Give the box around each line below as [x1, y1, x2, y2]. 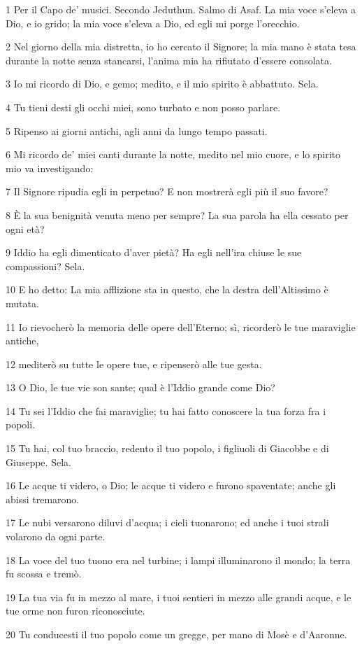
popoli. [6, 417, 36, 432]
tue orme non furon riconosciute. [6, 603, 145, 618]
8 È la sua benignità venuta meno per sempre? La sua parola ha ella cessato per [6, 207, 349, 222]
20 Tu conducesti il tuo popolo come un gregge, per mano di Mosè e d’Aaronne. [6, 627, 347, 641]
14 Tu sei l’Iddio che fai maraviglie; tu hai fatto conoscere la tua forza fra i [6, 403, 326, 418]
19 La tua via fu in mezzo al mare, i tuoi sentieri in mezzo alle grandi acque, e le [6, 589, 352, 604]
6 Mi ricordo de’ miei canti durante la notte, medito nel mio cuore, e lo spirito [6, 147, 340, 162]
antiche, [6, 333, 39, 348]
